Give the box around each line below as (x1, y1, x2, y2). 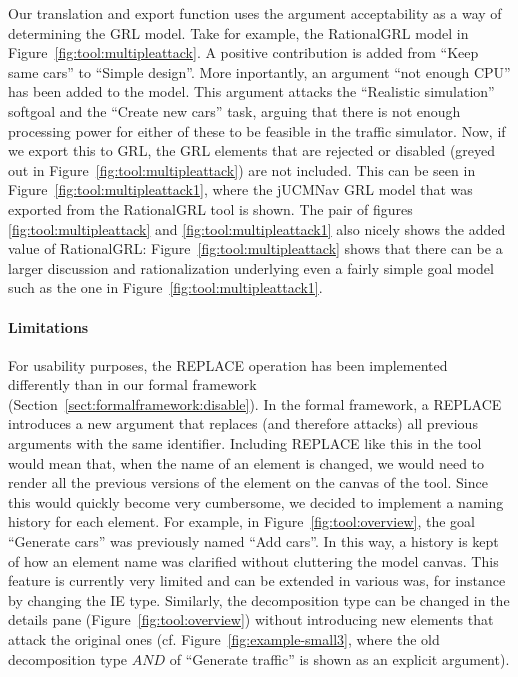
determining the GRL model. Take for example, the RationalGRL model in (8, 22, 469, 43)
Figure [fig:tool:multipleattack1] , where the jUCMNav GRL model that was (8, 179, 473, 200)
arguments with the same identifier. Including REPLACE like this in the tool (8, 433, 482, 454)
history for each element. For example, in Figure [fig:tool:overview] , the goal (8, 511, 475, 532)
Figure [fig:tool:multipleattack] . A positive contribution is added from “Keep (8, 42, 479, 63)
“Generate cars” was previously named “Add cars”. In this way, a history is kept (8, 531, 499, 552)
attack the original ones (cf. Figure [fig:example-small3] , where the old (8, 629, 440, 650)
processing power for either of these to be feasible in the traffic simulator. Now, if (8, 120, 506, 141)
